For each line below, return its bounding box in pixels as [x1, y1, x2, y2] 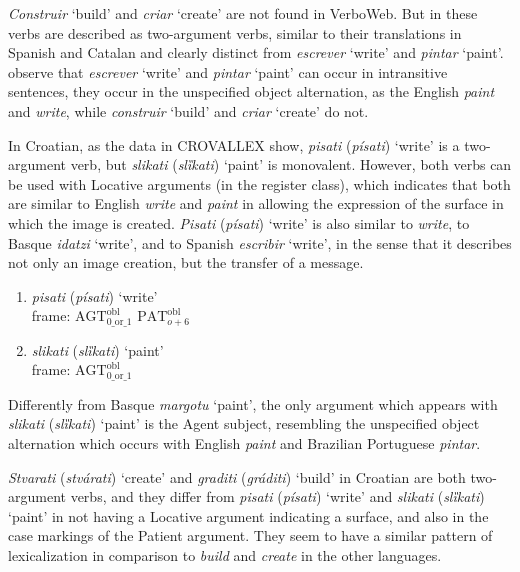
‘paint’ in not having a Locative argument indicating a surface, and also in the [8, 505, 489, 526]
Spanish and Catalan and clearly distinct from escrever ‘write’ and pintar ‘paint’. [8, 42, 504, 63]
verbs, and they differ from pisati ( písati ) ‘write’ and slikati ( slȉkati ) [70, 486, 485, 507]
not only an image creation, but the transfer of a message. [8, 252, 364, 273]
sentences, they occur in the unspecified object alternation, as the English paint [8, 81, 495, 102]
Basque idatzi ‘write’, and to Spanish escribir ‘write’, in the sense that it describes [8, 232, 512, 253]
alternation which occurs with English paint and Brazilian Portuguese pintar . [8, 433, 481, 453]
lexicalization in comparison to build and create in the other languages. [8, 544, 442, 565]
